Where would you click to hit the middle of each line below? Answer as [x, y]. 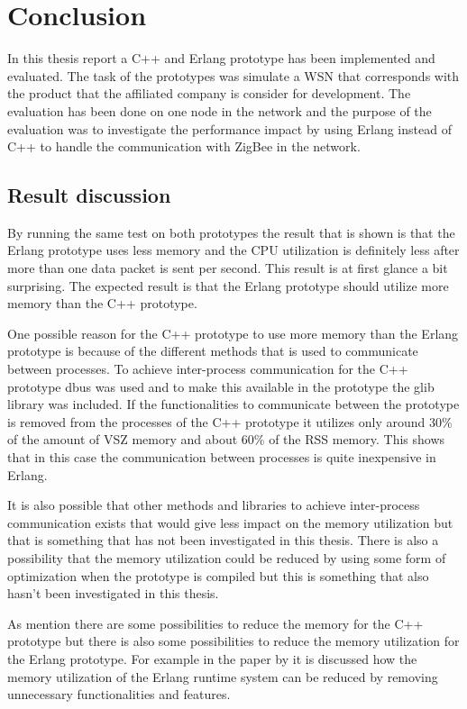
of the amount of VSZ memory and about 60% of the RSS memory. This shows [226, 439]
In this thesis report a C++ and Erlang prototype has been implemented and [221, 58]
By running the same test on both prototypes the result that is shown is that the [231, 232]
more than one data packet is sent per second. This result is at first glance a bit [228, 268]
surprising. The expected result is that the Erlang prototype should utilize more [228, 285]
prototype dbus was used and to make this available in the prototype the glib [221, 386]
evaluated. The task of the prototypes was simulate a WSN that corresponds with [233, 75]
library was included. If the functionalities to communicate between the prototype [233, 404]
